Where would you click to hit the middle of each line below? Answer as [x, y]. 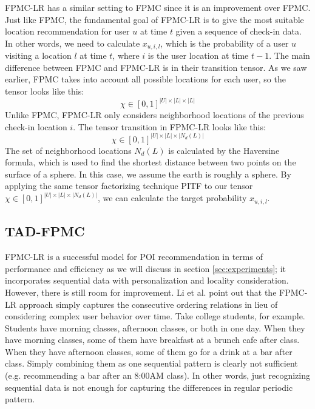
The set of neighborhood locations [68, 150]
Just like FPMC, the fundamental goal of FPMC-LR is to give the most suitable [154, 19]
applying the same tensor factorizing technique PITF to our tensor [129, 186]
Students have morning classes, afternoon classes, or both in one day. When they [155, 328]
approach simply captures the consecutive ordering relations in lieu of [148, 304]
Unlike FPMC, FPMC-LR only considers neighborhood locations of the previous [154, 115]
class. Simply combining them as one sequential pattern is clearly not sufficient [151, 363]
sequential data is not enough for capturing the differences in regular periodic [149, 387]
